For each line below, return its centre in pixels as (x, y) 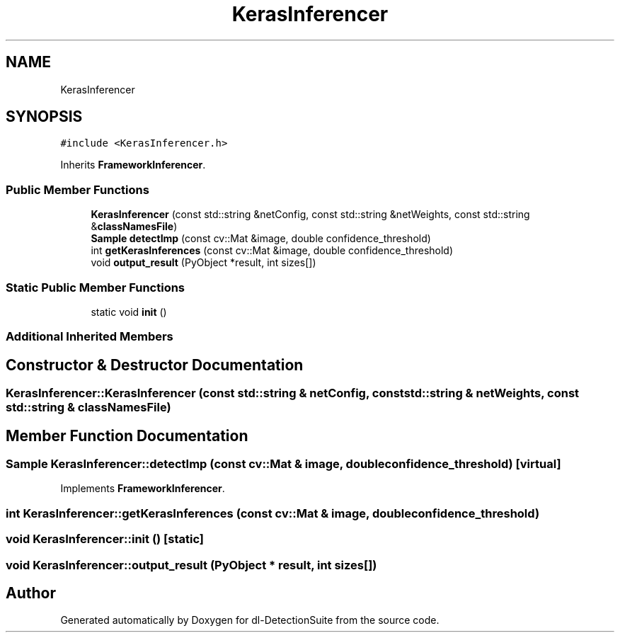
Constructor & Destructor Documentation (155, 365)
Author (31, 593)
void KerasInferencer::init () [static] (105, 539)
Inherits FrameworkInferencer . (133, 165)
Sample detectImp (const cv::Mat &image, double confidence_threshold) (261, 239)
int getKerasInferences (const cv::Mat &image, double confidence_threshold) (272, 251)
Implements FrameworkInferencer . (143, 489)
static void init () (129, 312)
